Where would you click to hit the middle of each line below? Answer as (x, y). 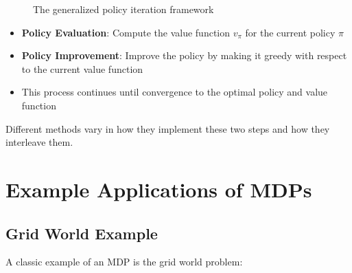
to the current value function (82, 68)
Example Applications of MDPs (159, 189)
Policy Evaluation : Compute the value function (126, 32)
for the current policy (290, 32)
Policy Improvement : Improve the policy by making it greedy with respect (184, 55)
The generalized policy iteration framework (124, 9)
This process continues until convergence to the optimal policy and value (175, 92)
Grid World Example (82, 233)
